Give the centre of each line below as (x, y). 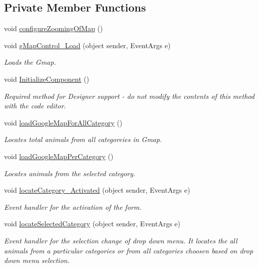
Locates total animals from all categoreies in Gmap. (83, 139)
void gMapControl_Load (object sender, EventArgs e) (87, 45)
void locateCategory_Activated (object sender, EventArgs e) (97, 190)
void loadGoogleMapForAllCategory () (63, 122)
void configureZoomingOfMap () (54, 28)
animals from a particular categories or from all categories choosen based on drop (129, 250)
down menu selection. (37, 260)
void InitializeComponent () (47, 79)
